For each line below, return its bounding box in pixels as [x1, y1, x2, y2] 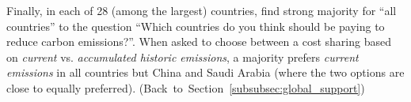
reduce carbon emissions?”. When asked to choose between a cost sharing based [6, 33, 391, 50]
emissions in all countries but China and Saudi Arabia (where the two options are [6, 64, 405, 81]
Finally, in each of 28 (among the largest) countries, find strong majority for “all [6, 2, 397, 18]
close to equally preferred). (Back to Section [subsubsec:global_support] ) [6, 79, 365, 96]
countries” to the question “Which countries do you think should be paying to [6, 17, 385, 34]
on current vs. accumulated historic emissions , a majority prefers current [6, 48, 359, 65]
